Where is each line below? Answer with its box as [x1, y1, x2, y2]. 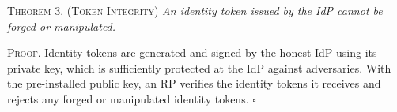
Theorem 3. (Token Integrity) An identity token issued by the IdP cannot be [7, 2, 383, 18]
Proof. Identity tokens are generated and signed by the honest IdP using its [7, 44, 377, 61]
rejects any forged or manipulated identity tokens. [7, 90, 249, 106]
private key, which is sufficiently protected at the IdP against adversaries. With [7, 59, 391, 76]
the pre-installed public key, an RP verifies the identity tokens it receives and [7, 75, 381, 91]
